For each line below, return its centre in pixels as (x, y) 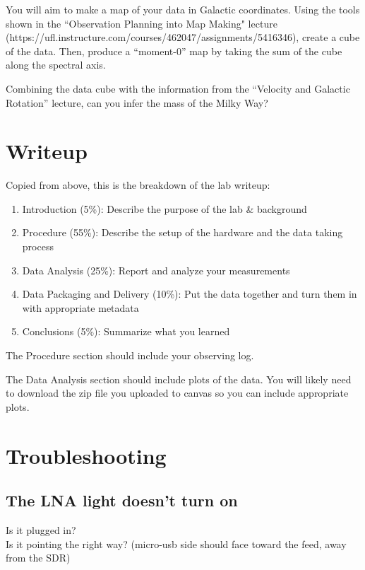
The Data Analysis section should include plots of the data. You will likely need (179, 379)
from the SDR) (38, 558)
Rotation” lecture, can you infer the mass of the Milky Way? (137, 102)
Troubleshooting (86, 455)
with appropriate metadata (80, 307)
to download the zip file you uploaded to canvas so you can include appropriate (177, 393)
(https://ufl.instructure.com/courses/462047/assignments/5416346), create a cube (183, 37)
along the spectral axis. (56, 65)
